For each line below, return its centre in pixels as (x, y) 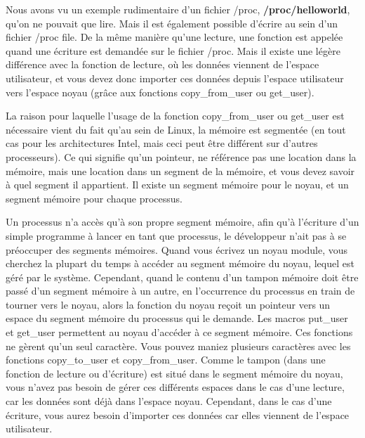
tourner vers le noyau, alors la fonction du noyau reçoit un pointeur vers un (168, 304)
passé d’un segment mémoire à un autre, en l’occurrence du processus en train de (180, 291)
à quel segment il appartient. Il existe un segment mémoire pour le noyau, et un (177, 185)
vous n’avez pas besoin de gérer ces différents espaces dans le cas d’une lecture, (175, 387)
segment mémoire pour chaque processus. (94, 198)
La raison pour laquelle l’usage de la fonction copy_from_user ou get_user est (175, 116)
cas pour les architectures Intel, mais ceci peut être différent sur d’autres (162, 143)
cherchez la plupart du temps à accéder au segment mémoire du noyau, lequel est (180, 263)
